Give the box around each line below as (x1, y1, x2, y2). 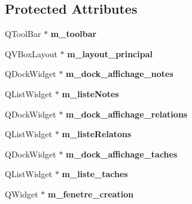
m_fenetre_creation (47, 187, 134, 200)
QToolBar (5, 27, 41, 40)
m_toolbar (50, 27, 97, 40)
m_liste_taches (62, 168, 128, 180)
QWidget (5, 187, 38, 200)
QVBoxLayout (5, 47, 57, 60)
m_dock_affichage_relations (66, 107, 188, 120)
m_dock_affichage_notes (66, 67, 173, 80)
